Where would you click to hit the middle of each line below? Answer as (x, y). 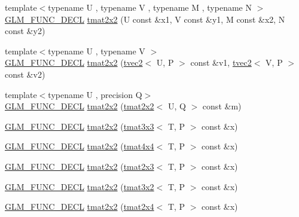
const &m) (222, 106)
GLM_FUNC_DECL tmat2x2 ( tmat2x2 (80, 106)
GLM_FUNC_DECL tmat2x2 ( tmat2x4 (80, 207)
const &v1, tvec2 (221, 62)
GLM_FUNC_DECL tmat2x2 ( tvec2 (74, 62)
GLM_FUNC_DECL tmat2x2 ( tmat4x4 (80, 146)
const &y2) (25, 31)
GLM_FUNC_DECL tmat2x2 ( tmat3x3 (80, 126)
